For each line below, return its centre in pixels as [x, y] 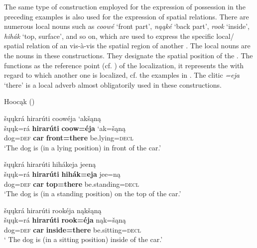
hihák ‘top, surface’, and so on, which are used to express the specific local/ [119, 36]
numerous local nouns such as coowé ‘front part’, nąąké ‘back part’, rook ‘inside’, [127, 26]
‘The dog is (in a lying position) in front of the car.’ [83, 147]
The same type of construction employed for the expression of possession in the [125, 6]
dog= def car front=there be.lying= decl [69, 138]
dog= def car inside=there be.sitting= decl [73, 229]
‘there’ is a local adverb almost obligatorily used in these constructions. [113, 84]
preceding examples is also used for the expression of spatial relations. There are [127, 16]
